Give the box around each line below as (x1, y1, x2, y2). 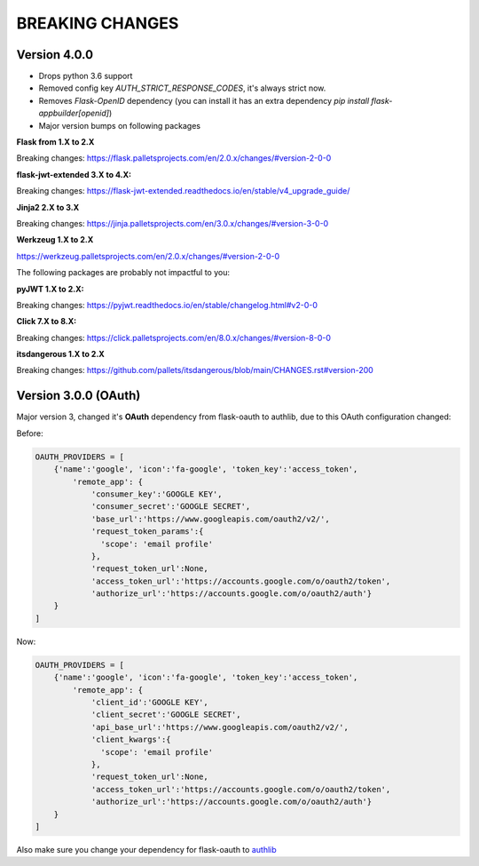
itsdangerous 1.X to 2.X (16, 349, 106, 360)
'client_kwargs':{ (90, 735, 172, 745)
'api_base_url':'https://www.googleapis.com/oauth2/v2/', (90, 722, 349, 732)
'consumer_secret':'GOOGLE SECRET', (90, 502, 251, 512)
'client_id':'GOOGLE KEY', (90, 697, 208, 707)
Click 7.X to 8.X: (16, 316, 77, 327)
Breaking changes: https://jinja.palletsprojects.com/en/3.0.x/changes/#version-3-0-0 (16, 218, 329, 228)
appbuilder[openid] (38, 107, 110, 119)
